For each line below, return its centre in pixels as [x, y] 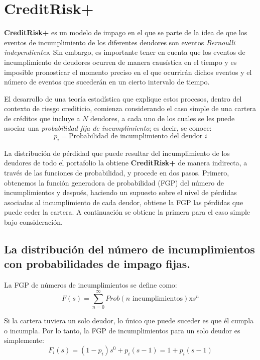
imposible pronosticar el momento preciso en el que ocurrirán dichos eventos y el [128, 72]
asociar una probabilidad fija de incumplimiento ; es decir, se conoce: [108, 128]
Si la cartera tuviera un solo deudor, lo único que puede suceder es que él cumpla [129, 320]
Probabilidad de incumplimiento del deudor [136, 137]
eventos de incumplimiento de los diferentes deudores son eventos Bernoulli [120, 42]
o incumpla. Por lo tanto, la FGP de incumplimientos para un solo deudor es [122, 330]
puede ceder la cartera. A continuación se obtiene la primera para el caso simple [127, 212]
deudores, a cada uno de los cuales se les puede [162, 118]
